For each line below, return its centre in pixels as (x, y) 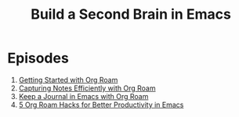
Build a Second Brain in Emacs (131, 14)
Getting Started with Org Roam (68, 80)
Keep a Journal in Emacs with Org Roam (83, 96)
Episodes (38, 58)
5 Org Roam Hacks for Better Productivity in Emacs (101, 105)
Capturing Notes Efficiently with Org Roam (87, 88)
